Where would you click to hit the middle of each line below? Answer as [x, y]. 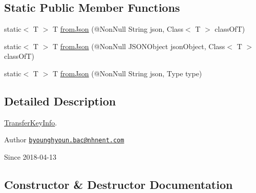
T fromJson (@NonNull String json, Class [118, 29]
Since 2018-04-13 [30, 157]
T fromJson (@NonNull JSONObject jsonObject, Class [139, 46]
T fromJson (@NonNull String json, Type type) [127, 73]
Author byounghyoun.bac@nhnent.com [64, 140]
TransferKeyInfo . [31, 122]
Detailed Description [60, 101]
